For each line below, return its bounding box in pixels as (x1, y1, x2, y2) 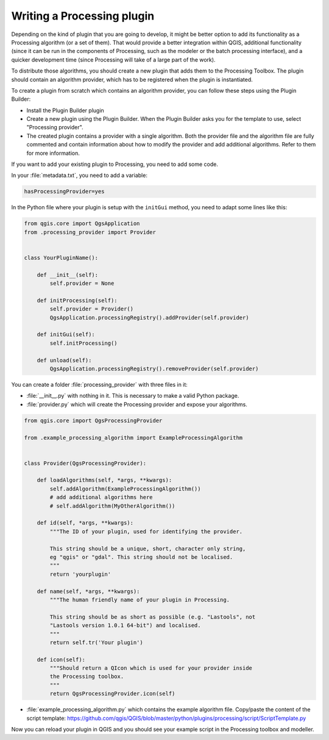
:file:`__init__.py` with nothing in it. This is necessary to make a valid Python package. (26, 392, 239, 400)
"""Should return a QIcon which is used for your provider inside (49, 665, 253, 672)
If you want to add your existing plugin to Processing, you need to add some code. (11, 160, 219, 168)
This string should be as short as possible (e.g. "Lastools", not (49, 613, 256, 620)
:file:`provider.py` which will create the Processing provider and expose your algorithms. (26, 400, 248, 408)
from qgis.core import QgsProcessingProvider (24, 417, 163, 424)
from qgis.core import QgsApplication (24, 220, 140, 227)
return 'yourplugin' (49, 570, 111, 578)
